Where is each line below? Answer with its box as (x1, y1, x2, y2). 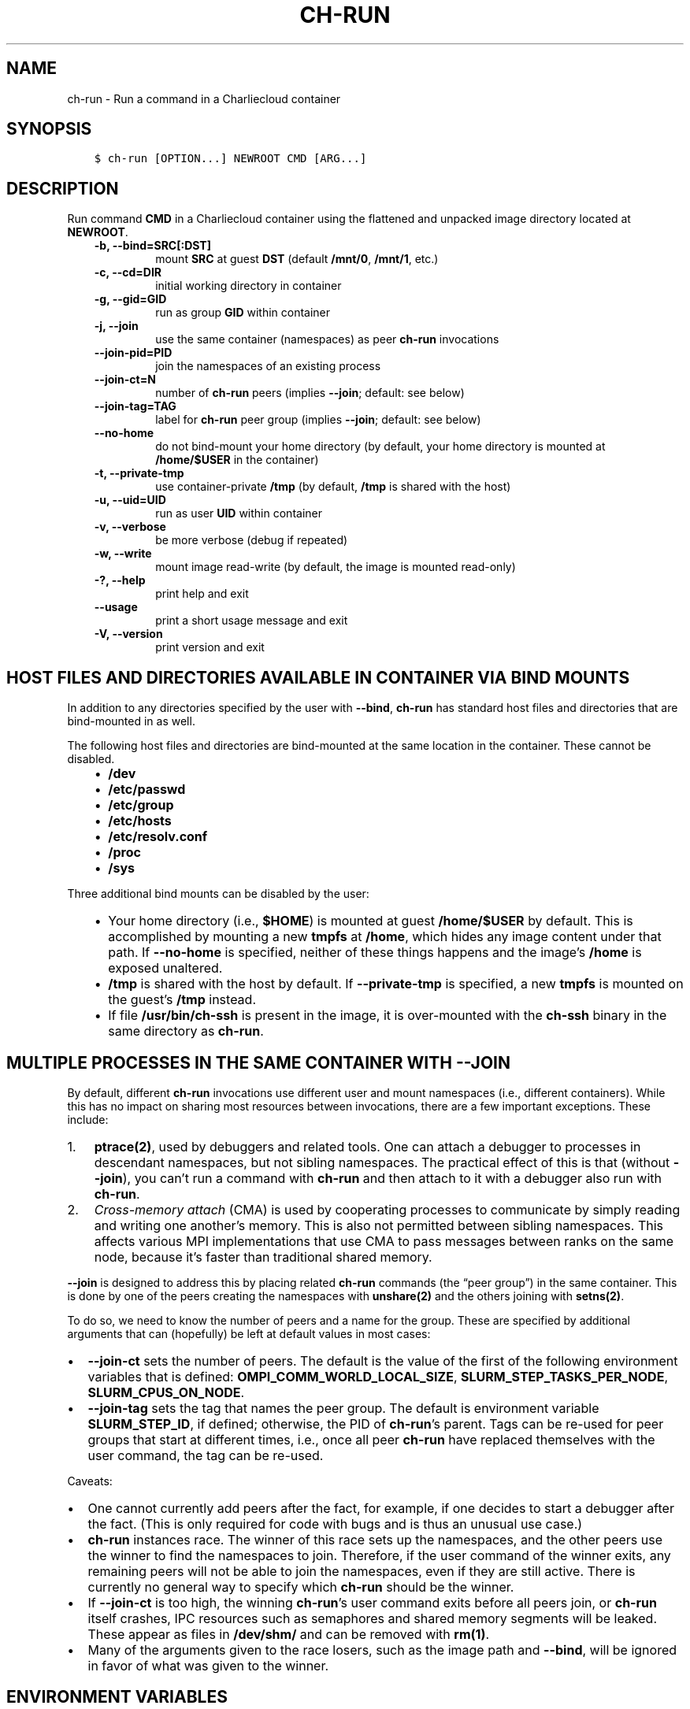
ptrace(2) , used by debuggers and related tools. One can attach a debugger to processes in (94, 1138, 641, 1155)
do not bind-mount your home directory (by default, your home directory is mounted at (155, 439, 606, 454)
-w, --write (94, 547, 152, 561)
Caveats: (67, 1474, 113, 1488)
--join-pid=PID (94, 346, 172, 360)
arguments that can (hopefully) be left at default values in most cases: (67, 1326, 431, 1340)
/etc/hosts (108, 813, 172, 829)
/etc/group (108, 797, 174, 814)
